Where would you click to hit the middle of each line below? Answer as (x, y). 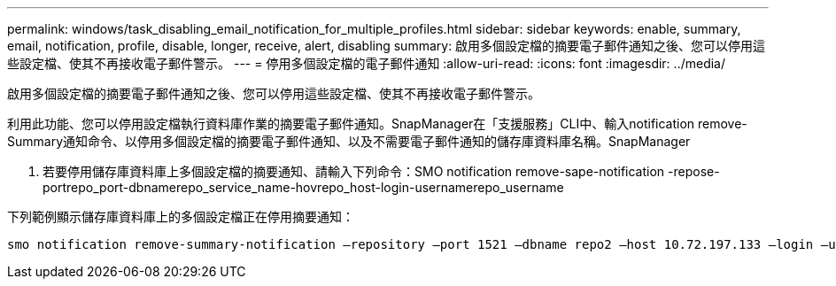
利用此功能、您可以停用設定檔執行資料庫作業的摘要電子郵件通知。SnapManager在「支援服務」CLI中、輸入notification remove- (377, 124)
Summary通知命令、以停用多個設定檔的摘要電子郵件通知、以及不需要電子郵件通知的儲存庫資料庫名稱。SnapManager (349, 141)
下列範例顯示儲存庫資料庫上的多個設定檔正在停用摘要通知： (181, 216)
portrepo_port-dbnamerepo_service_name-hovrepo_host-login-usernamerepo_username (303, 187)
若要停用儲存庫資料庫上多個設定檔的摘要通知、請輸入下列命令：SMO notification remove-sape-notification (354, 171)
